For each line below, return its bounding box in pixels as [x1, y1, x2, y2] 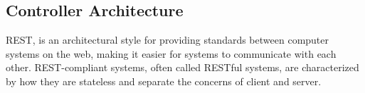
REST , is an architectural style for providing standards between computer [6, 32, 329, 47]
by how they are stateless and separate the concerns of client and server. [6, 73, 322, 88]
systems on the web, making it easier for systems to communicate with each [6, 46, 337, 61]
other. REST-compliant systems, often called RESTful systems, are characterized [6, 60, 359, 75]
